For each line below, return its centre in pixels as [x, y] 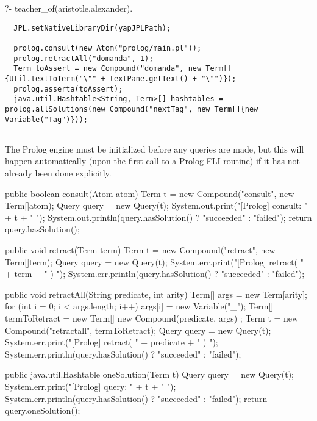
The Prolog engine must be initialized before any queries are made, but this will [155, 149]
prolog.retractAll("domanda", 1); [84, 58]
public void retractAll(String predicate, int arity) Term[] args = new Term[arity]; [156, 294]
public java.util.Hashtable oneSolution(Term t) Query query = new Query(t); [149, 374]
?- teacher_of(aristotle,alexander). [69, 8]
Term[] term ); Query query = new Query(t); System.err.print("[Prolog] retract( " [154, 261]
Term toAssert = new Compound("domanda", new [108, 69]
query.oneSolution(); [43, 410]
